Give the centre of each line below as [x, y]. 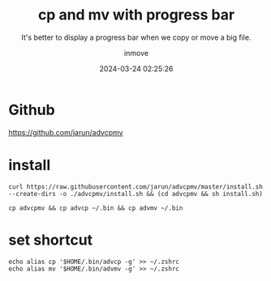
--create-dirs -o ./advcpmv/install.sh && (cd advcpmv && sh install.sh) [136, 194]
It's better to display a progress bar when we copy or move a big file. [136, 37]
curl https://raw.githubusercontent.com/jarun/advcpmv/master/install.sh [136, 187]
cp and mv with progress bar [136, 15]
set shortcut [51, 240]
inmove [136, 53]
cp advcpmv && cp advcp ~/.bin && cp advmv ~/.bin [96, 208]
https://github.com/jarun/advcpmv [66, 132]
